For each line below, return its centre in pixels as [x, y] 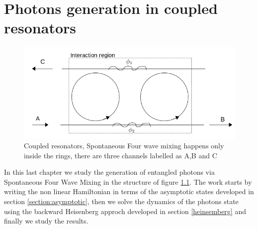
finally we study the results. [46, 221]
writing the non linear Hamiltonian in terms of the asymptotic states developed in [129, 191]
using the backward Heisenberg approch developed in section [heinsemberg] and [125, 211]
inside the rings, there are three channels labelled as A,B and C [121, 155]
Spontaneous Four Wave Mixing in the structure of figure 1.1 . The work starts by [128, 181]
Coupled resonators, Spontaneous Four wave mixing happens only [124, 146]
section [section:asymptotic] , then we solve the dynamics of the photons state [121, 201]
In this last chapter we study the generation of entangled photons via [109, 172]
